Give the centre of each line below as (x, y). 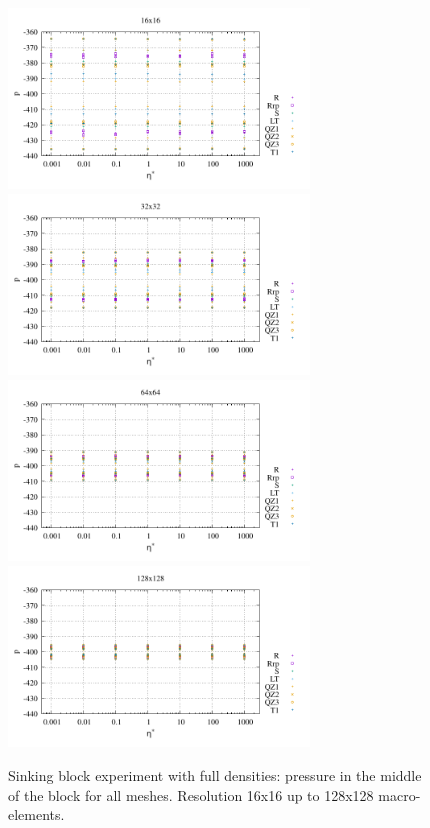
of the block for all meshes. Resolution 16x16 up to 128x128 (191, 794)
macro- (399, 794)
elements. (36, 814)
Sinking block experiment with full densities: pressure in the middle (215, 775)
